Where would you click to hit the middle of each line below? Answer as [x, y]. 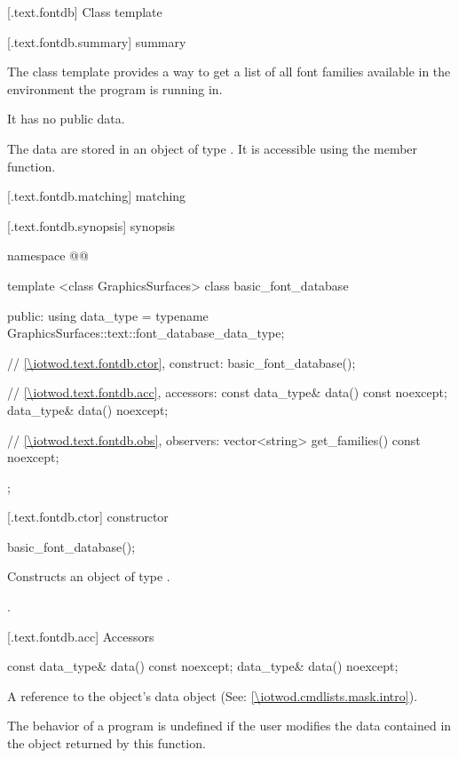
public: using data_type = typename [108, 315]
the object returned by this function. [107, 743]
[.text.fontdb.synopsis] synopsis [91, 225]
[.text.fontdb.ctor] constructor [88, 517]
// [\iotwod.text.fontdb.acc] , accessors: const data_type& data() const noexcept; [227, 392]
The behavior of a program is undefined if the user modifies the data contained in [229, 726]
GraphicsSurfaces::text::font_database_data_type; [146, 333]
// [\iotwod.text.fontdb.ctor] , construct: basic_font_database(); [182, 362]
